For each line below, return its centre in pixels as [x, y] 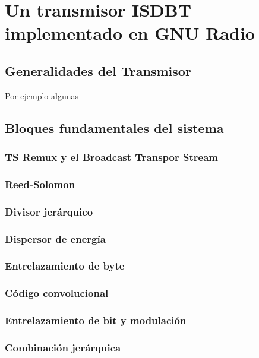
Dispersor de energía [55, 238]
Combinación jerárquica [63, 347]
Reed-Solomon [40, 184]
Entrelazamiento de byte [65, 266]
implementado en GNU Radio [130, 33]
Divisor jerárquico [49, 211]
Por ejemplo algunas [42, 95]
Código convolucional [57, 293]
